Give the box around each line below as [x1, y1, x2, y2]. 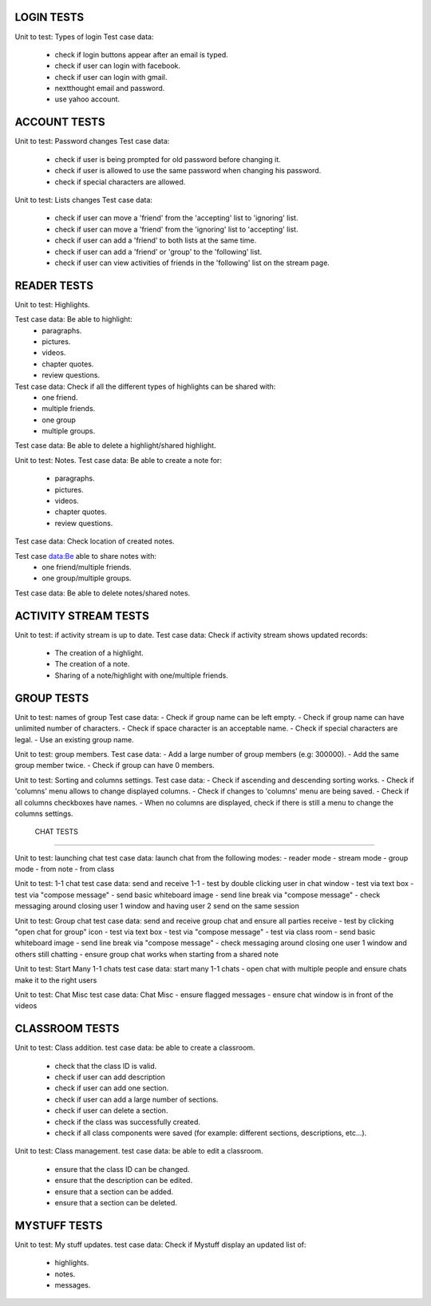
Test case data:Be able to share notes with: [14, 551, 157, 560]
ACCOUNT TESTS [14, 116, 105, 129]
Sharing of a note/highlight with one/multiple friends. [54, 671, 229, 680]
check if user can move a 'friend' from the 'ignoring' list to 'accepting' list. [54, 224, 299, 234]
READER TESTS [14, 279, 93, 292]
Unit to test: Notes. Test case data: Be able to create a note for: [14, 455, 223, 465]
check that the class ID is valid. [54, 1061, 157, 1071]
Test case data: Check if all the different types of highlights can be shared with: [14, 382, 276, 391]
